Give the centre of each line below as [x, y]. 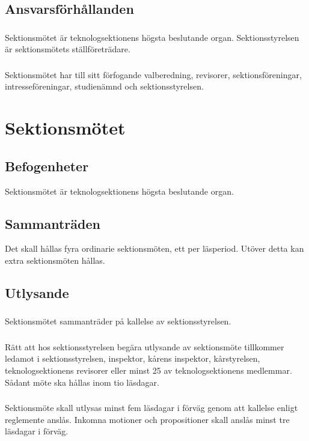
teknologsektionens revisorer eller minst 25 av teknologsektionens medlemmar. [148, 370]
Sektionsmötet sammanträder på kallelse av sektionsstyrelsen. [118, 321]
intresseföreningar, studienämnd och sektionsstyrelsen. [104, 86]
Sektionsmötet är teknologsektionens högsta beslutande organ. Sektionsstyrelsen [152, 37]
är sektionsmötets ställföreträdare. [68, 49]
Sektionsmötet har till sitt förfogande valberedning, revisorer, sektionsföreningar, [153, 74]
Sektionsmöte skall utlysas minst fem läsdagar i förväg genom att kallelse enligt [151, 408]
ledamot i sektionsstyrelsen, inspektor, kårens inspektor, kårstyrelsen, [133, 358]
